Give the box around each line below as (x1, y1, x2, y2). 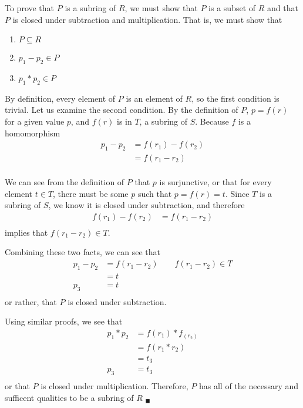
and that (267, 2, 298, 14)
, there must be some (53, 187, 129, 199)
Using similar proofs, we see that (5, 315, 123, 327)
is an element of (126, 92, 183, 104)
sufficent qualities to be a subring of (5, 391, 134, 403)
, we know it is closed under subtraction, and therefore (48, 199, 245, 211)
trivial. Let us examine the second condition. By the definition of (5, 103, 238, 116)
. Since (225, 187, 250, 199)
